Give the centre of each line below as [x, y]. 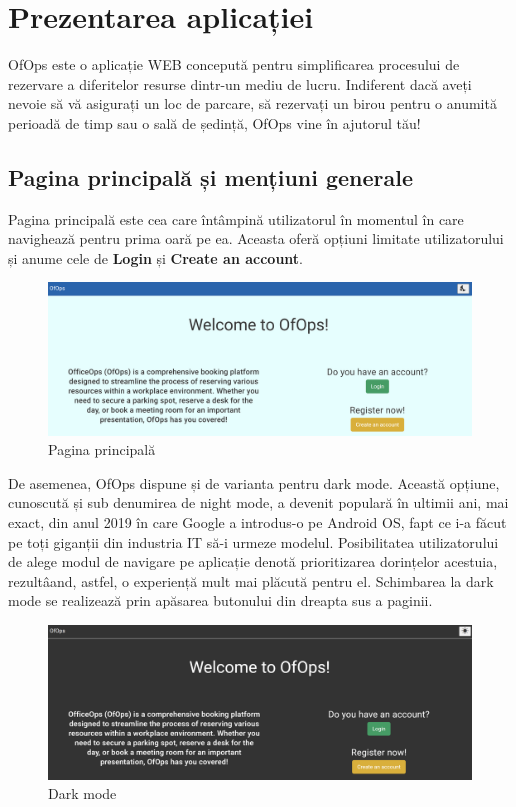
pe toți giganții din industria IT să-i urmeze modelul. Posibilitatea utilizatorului [253, 541]
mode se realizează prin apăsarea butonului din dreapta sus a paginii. [220, 600]
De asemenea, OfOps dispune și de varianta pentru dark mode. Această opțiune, [254, 482]
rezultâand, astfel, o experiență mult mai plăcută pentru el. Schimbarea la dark [251, 580]
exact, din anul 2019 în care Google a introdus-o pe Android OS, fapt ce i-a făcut [257, 522]
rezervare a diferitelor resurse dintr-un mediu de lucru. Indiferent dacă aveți [240, 83]
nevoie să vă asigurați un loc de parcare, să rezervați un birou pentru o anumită [252, 103]
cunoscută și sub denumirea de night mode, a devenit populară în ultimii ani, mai [258, 502]
